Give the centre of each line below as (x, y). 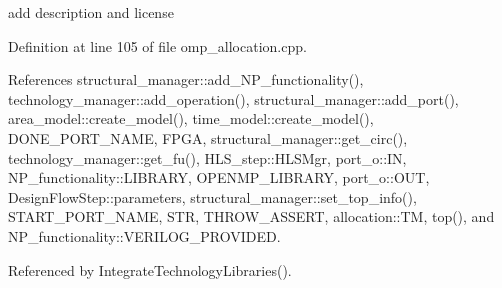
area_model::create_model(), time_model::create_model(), (191, 118)
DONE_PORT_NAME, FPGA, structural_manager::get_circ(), (208, 137)
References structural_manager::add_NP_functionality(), (186, 79)
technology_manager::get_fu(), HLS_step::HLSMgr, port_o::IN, (207, 157)
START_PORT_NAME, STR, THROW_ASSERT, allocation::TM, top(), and (251, 216)
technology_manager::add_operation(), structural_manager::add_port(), (233, 98)
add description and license (91, 12)
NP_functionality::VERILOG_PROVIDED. (144, 235)
